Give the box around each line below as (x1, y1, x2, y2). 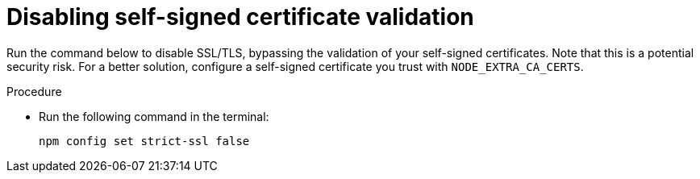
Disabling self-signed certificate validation (6, 3, 474, 31)
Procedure (6, 84, 62, 98)
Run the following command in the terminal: (39, 109, 269, 123)
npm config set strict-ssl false (39, 134, 250, 148)
